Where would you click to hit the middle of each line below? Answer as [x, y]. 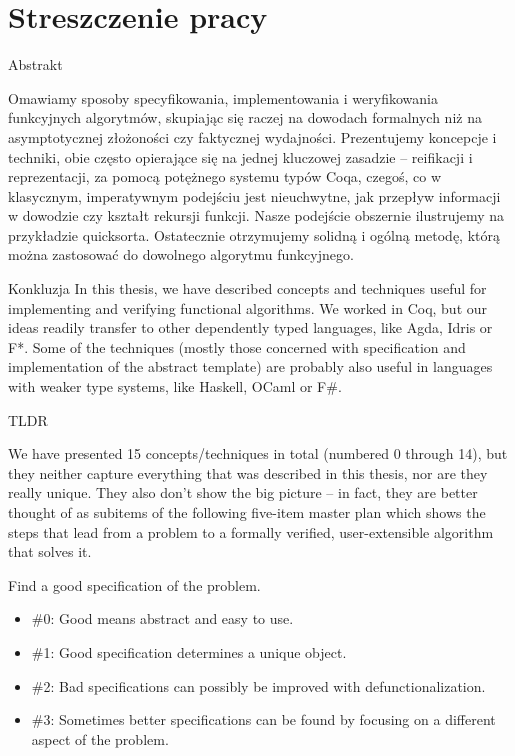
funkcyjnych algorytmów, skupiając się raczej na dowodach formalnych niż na [245, 117]
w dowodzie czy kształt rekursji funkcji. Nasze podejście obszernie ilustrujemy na [256, 215]
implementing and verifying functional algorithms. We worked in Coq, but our [248, 307]
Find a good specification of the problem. [134, 584]
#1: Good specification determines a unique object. [189, 651]
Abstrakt [35, 64]
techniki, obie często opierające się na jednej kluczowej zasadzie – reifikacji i [240, 156]
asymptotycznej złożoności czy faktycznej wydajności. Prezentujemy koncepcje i [252, 136]
